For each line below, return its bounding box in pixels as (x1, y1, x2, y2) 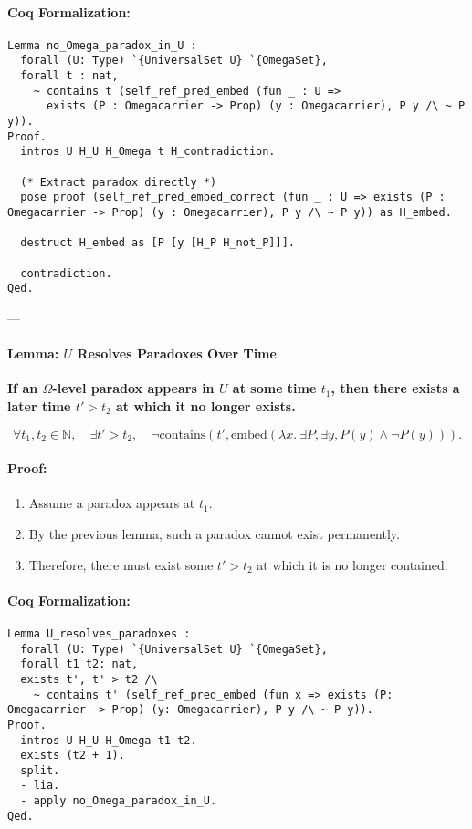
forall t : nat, (20, 69, 119, 83)
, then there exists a (330, 378, 460, 398)
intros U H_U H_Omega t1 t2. (20, 733, 197, 747)
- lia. (20, 779, 60, 793)
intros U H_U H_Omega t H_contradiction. (20, 145, 276, 159)
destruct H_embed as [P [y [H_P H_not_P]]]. (20, 236, 295, 250)
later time (7, 396, 71, 415)
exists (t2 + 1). (20, 749, 125, 762)
